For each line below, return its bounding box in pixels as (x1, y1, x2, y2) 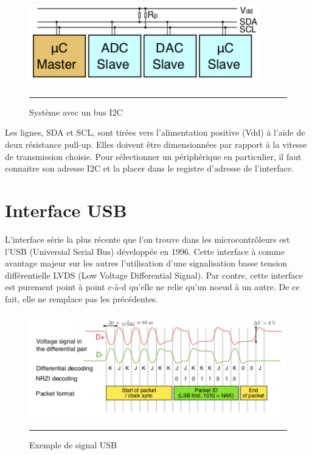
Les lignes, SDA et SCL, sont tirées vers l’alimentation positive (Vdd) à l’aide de (5, 126, 305, 139)
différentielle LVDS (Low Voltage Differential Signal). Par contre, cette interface (5, 268, 303, 281)
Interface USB (5, 198, 127, 222)
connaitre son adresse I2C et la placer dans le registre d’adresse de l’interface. (5, 162, 294, 175)
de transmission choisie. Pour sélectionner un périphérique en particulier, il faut (5, 150, 302, 162)
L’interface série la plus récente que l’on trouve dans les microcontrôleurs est (5, 232, 290, 245)
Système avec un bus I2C (29, 105, 123, 118)
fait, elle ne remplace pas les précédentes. (5, 292, 158, 305)
